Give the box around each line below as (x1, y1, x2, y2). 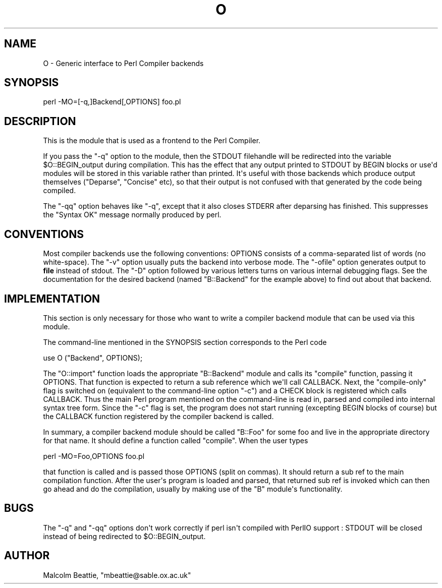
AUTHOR (4, 549, 50, 562)
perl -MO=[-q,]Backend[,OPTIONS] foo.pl (43, 97, 181, 106)
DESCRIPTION (4, 114, 76, 128)
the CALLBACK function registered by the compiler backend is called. (43, 411, 274, 421)
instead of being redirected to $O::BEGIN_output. (43, 532, 206, 541)
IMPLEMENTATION (4, 292, 100, 305)
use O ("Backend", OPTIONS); (43, 353, 143, 362)
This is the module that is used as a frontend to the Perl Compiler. (43, 136, 261, 145)
